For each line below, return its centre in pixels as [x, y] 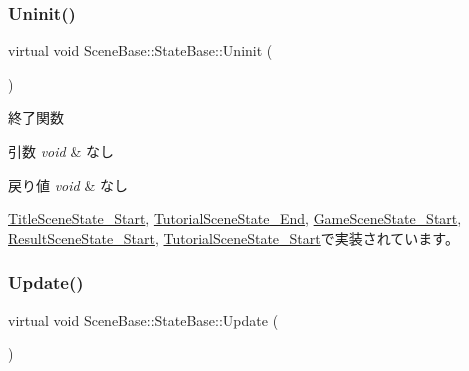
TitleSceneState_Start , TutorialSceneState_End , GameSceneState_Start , [235, 218]
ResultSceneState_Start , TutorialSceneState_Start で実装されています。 [233, 237]
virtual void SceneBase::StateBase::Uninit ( [140, 50]
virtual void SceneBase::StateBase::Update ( [143, 319]
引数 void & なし [61, 151]
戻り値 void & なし [68, 184]
